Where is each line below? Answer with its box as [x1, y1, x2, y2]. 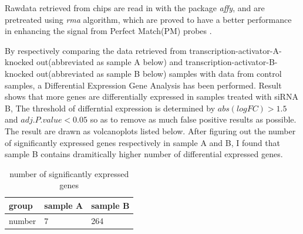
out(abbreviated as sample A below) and [36, 56, 183, 68]
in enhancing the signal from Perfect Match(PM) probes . [5, 25, 212, 37]
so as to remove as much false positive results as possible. [90, 113, 297, 126]
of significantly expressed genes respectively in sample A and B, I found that [5, 136, 280, 148]
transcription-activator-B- [185, 56, 278, 68]
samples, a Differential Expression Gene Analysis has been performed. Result [5, 79, 282, 91]
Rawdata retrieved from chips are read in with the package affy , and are [5, 2, 265, 13]
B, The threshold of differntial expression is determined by [5, 101, 216, 114]
